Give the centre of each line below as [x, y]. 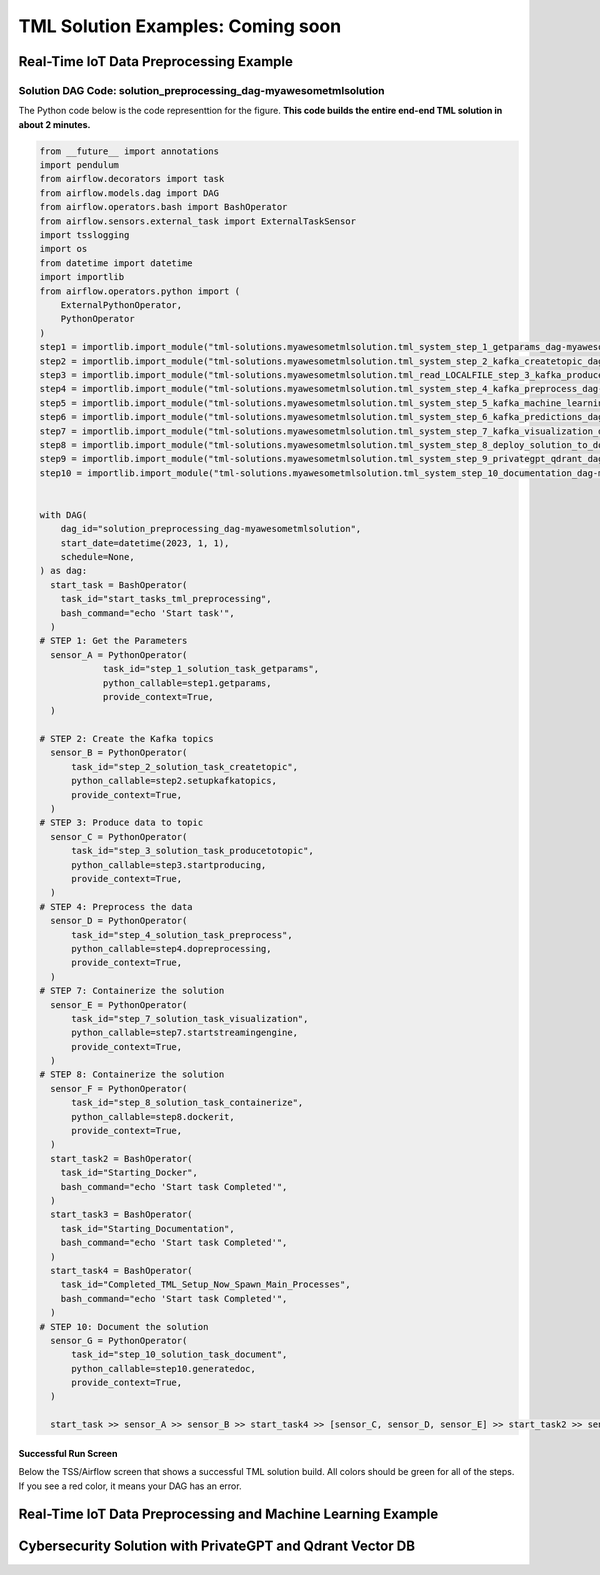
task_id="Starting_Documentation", [147, 1228]
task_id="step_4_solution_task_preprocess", [182, 934]
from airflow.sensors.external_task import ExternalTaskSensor [198, 221]
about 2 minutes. [54, 124]
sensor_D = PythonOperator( [119, 921]
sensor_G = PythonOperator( [119, 1340]
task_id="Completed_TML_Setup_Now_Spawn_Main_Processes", [205, 1284]
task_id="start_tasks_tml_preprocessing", [166, 599]
